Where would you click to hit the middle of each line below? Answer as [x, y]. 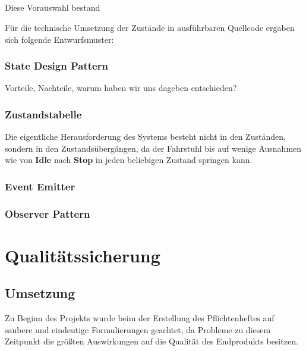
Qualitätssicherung [83, 255]
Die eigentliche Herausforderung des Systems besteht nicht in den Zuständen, [145, 137]
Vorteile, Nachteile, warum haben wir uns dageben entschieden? [121, 88]
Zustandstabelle [43, 114]
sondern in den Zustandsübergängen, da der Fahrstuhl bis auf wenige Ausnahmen [153, 148]
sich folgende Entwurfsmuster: [59, 39]
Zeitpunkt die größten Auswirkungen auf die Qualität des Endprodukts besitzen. [152, 341]
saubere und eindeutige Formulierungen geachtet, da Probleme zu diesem [138, 329]
